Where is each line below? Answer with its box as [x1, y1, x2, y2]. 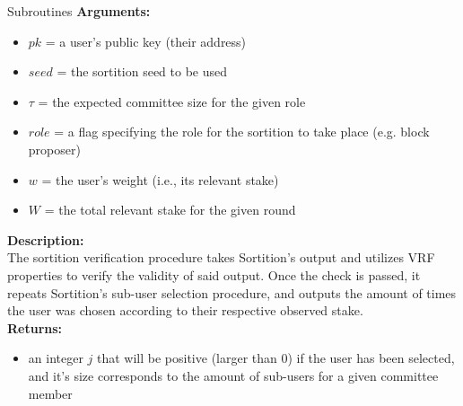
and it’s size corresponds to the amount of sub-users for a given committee [28, 366, 439, 384]
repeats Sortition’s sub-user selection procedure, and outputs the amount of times [7, 283, 457, 302]
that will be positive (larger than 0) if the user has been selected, [97, 349, 455, 367]
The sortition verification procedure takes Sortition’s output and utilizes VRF [7, 248, 435, 267]
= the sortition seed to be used [57, 62, 228, 81]
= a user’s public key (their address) [45, 31, 247, 50]
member [28, 384, 73, 402]
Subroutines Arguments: [7, 2, 151, 20]
